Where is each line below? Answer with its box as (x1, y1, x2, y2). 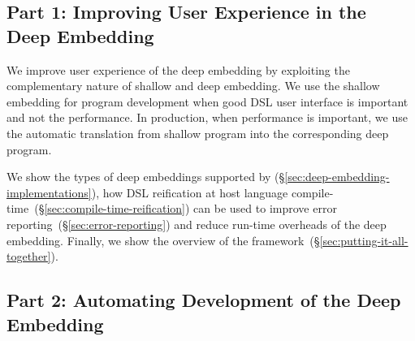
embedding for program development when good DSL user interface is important (6, 93, 409, 110)
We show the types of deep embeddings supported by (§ (6, 168, 285, 185)
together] (6, 248, 51, 265)
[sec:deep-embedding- (284, 168, 390, 185)
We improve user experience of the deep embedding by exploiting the (6, 61, 350, 78)
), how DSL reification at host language (91, 183, 288, 201)
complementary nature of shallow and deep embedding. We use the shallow (6, 77, 380, 94)
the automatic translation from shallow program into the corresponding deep (6, 124, 389, 141)
